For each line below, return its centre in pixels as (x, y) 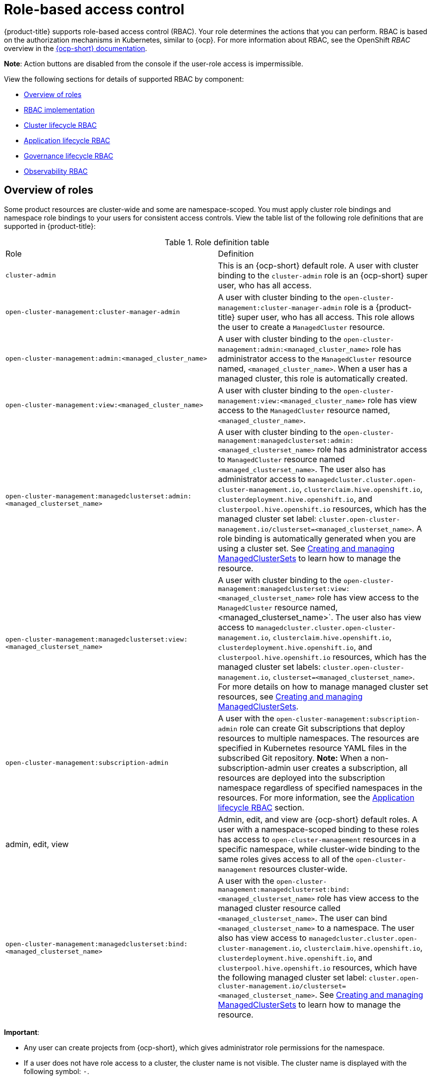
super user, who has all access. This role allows (326, 317)
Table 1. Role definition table (217, 242)
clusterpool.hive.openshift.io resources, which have (318, 967)
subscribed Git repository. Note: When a (294, 758)
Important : (22, 1032)
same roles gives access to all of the (286, 859)
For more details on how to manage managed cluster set (323, 686)
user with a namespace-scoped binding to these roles (319, 829)
